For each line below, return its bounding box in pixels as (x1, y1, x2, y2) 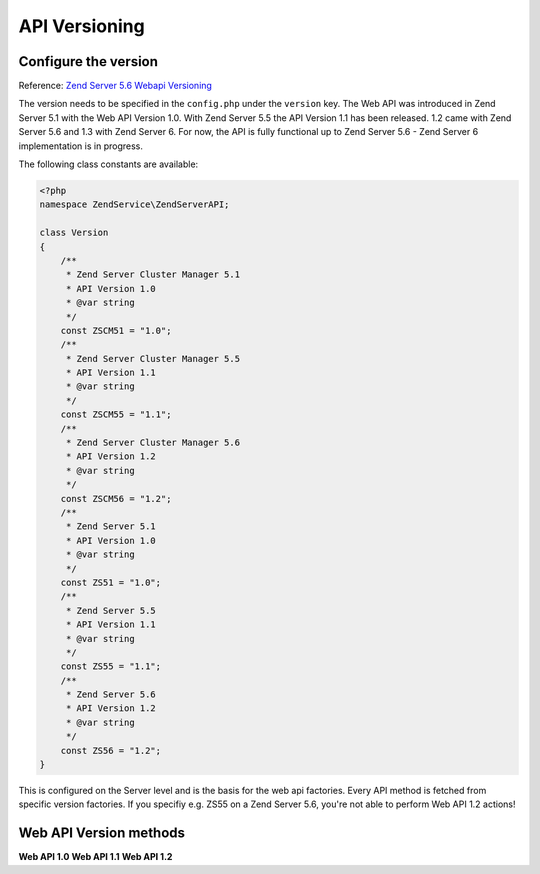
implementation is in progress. (18, 140, 144, 152)
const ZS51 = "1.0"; (60, 576, 162, 588)
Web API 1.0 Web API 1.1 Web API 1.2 (18, 851, 173, 863)
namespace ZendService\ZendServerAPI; (39, 199, 230, 210)
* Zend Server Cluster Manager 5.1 (65, 269, 240, 280)
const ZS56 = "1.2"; (60, 745, 162, 756)
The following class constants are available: (18, 158, 199, 170)
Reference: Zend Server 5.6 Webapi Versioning (18, 80, 212, 92)
